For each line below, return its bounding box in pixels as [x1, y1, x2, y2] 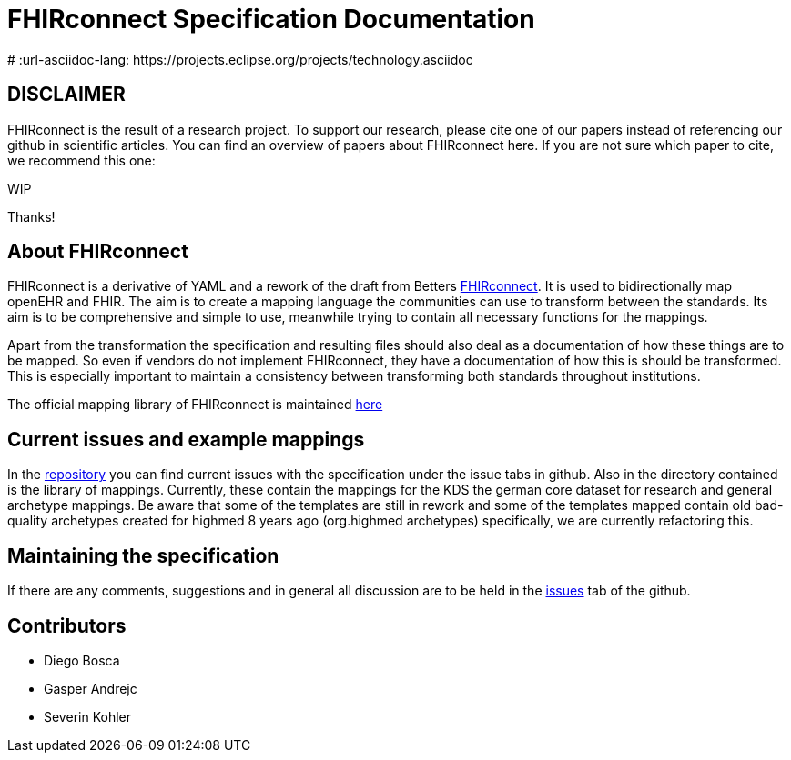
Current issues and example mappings [7, 427, 365, 451]
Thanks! [7, 208, 56, 225]
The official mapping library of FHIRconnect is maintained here [7, 396, 383, 413]
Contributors [7, 614, 127, 637]
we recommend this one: [7, 152, 156, 168]
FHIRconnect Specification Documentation [7, 4, 535, 35]
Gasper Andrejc [44, 680, 137, 696]
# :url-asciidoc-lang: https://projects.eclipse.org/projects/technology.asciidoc [7, 51, 473, 67]
